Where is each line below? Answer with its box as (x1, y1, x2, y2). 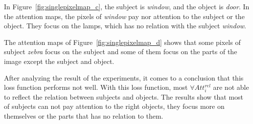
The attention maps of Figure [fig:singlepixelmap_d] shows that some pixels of (4, 37, 241, 47)
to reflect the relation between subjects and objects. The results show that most (4, 91, 244, 102)
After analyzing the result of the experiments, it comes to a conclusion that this (4, 72, 244, 83)
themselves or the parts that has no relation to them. (4, 111, 163, 121)
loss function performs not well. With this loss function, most (4, 82, 188, 92)
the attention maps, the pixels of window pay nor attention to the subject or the (4, 11, 245, 21)
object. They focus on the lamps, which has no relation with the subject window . (4, 21, 246, 31)
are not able (213, 82, 249, 92)
